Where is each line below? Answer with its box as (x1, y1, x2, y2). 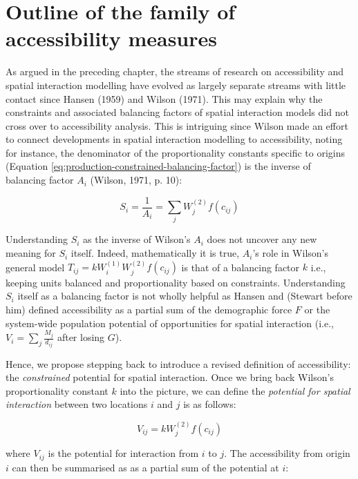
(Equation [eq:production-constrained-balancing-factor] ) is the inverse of (6, 159, 311, 173)
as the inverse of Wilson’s (83, 232, 191, 246)
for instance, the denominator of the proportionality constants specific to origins (6, 145, 346, 159)
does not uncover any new (207, 232, 317, 246)
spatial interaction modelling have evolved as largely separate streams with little (6, 77, 346, 92)
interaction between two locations (6, 397, 148, 411)
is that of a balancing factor (181, 260, 300, 274)
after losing (57, 330, 105, 344)
